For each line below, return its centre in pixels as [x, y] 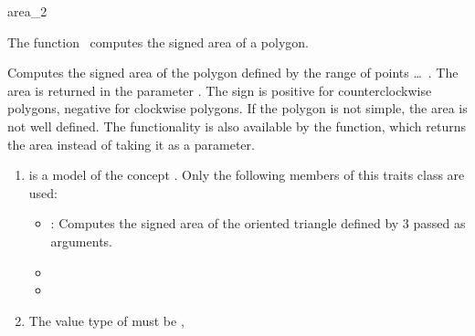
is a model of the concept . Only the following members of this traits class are [247, 175]
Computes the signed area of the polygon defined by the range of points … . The [233, 73]
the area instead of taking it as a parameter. [131, 144]
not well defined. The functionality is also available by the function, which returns [237, 126]
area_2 [27, 11]
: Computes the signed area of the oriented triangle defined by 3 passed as [258, 223]
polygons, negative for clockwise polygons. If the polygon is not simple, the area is [237, 108]
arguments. [81, 241]
